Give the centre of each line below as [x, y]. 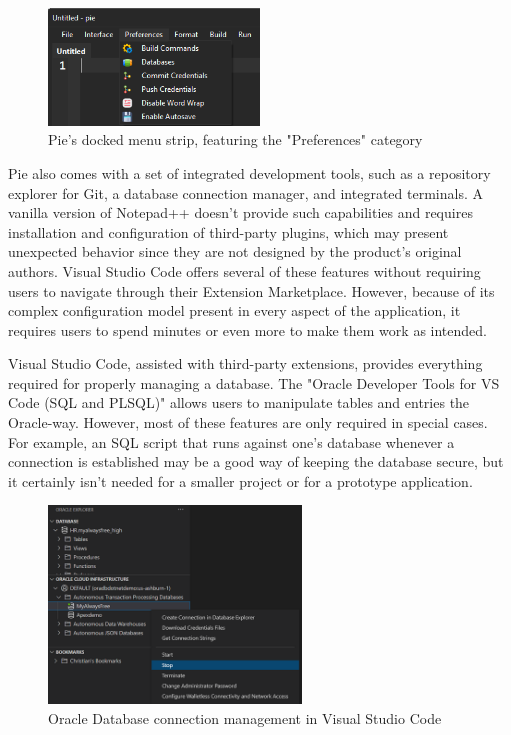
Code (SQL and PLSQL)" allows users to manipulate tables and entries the [239, 402]
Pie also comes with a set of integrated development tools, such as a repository [249, 172]
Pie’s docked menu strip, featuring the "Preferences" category [235, 139]
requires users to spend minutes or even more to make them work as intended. [247, 329]
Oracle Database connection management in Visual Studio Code [245, 717]
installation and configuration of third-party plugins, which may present [228, 231]
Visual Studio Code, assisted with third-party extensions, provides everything [245, 363]
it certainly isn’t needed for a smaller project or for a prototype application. [240, 480]
